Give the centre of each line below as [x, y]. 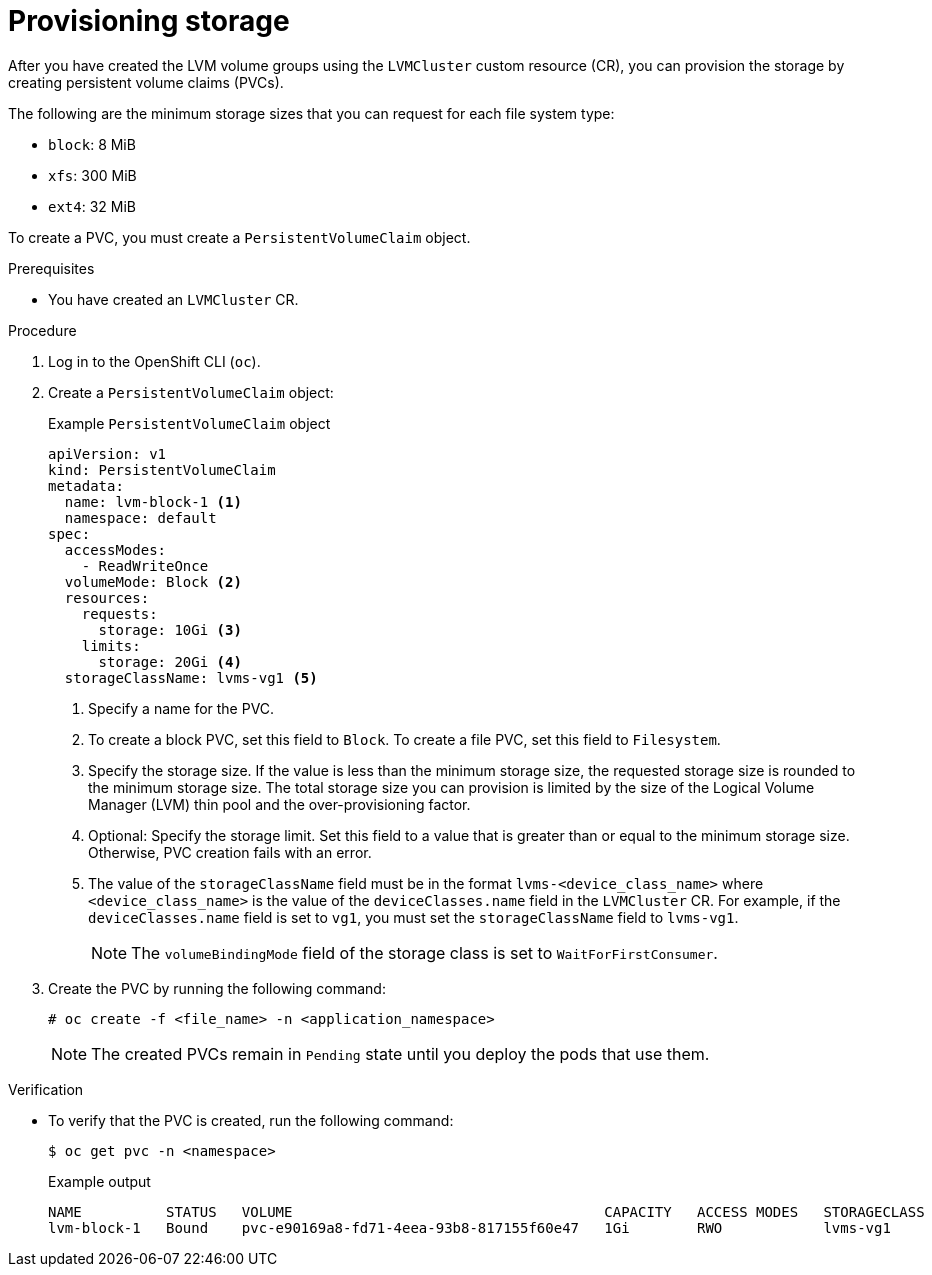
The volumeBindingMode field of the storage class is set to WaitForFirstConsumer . [424, 952]
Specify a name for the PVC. [181, 708]
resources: [107, 597]
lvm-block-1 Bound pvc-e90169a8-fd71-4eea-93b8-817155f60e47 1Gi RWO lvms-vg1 [469, 1227]
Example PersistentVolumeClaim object [189, 423]
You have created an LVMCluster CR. [173, 299]
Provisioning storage [149, 21]
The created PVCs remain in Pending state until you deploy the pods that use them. [400, 1053]
